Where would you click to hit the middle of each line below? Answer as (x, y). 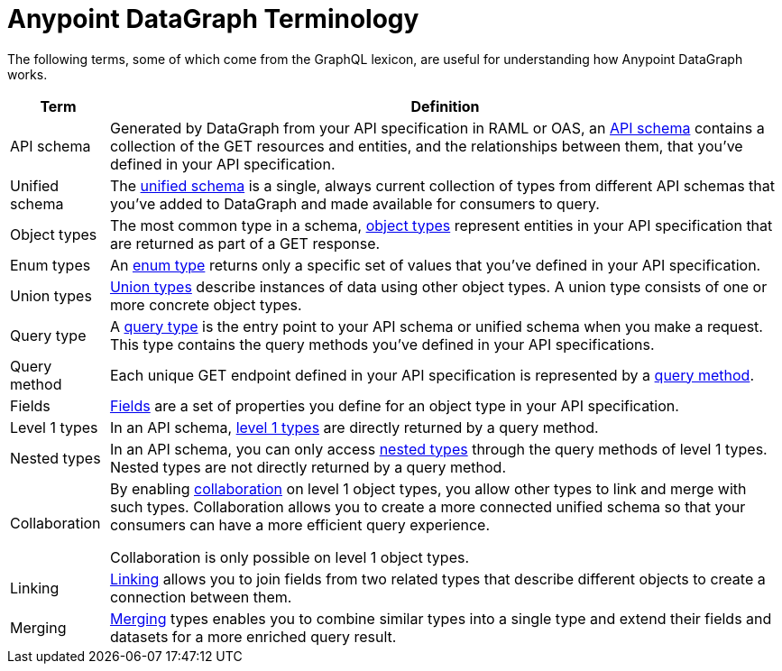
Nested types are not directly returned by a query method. (308, 467)
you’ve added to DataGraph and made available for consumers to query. (354, 203)
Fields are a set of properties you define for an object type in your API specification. (394, 405)
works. (28, 74)
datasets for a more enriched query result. (253, 636)
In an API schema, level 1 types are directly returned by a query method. (354, 427)
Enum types (51, 265)
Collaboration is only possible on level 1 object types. (290, 557)
